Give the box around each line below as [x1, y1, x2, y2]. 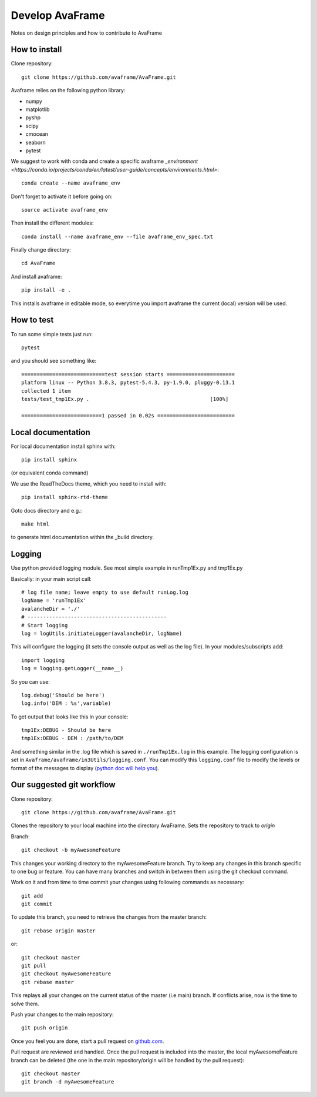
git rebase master [21, 979, 75, 985]
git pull [21, 962, 46, 969]
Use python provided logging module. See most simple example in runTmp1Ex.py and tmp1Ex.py [11, 564, 243, 571]
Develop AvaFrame [11, 9, 105, 22]
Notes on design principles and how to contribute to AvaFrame [11, 29, 163, 36]
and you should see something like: [11, 357, 97, 364]
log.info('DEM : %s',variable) [21, 700, 112, 707]
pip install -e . [21, 287, 71, 293]
